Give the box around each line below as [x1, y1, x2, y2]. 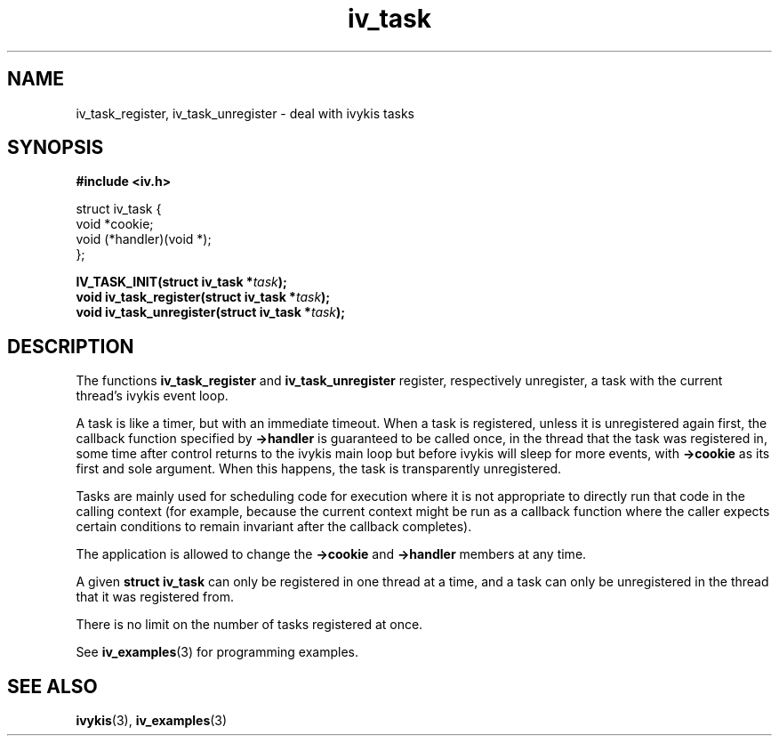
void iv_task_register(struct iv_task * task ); [76, 289, 331, 305]
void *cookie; [76, 216, 154, 232]
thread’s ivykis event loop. [76, 388, 229, 404]
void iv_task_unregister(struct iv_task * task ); [76, 304, 346, 320]
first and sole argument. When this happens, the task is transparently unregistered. [76, 461, 562, 477]
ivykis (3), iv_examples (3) [76, 713, 228, 729]
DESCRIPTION [7, 335, 134, 358]
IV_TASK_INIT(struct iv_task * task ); [76, 274, 287, 290]
